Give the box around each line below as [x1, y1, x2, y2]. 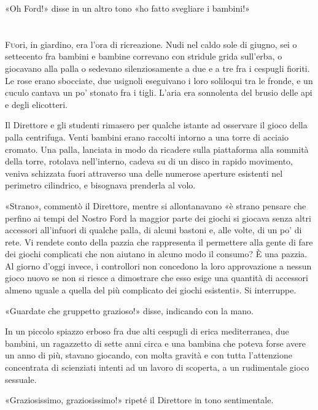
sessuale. [5, 373, 37, 385]
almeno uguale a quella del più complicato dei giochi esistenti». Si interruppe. [5, 284, 297, 296]
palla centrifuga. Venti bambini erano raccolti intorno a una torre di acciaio [5, 130, 289, 143]
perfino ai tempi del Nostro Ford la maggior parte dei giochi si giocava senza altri [5, 211, 311, 224]
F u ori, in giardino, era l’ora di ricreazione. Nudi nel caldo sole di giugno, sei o [5, 37, 297, 50]
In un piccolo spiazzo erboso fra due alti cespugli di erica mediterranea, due [5, 325, 289, 338]
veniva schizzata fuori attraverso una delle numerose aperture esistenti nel [5, 166, 283, 179]
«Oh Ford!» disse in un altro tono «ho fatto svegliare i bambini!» [5, 2, 250, 14]
